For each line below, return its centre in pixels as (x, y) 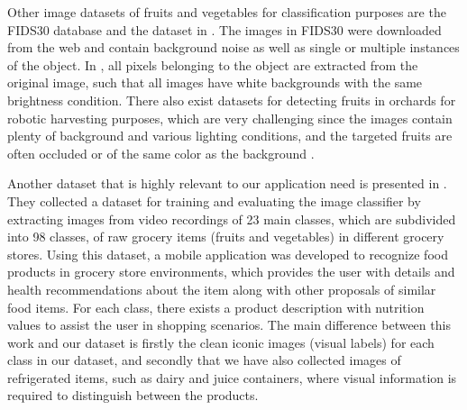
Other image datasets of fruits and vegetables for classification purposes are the (227, 12)
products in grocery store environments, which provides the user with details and (231, 272)
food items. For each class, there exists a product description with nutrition (216, 307)
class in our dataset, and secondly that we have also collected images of (204, 360)
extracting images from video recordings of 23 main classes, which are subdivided (232, 219)
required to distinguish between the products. (133, 395)
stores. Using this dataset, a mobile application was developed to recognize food (228, 254)
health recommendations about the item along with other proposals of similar (222, 289)
